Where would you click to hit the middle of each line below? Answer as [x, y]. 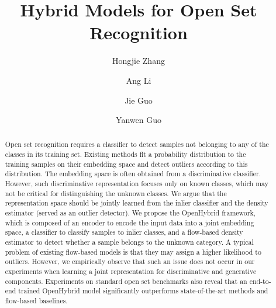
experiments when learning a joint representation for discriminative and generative [131, 271]
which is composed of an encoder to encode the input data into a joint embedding [130, 222]
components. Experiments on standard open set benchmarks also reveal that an [126, 281]
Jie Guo [139, 100]
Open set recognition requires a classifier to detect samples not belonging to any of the [137, 144]
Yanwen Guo [139, 120]
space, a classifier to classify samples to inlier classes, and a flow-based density [124, 232]
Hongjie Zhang [139, 61]
